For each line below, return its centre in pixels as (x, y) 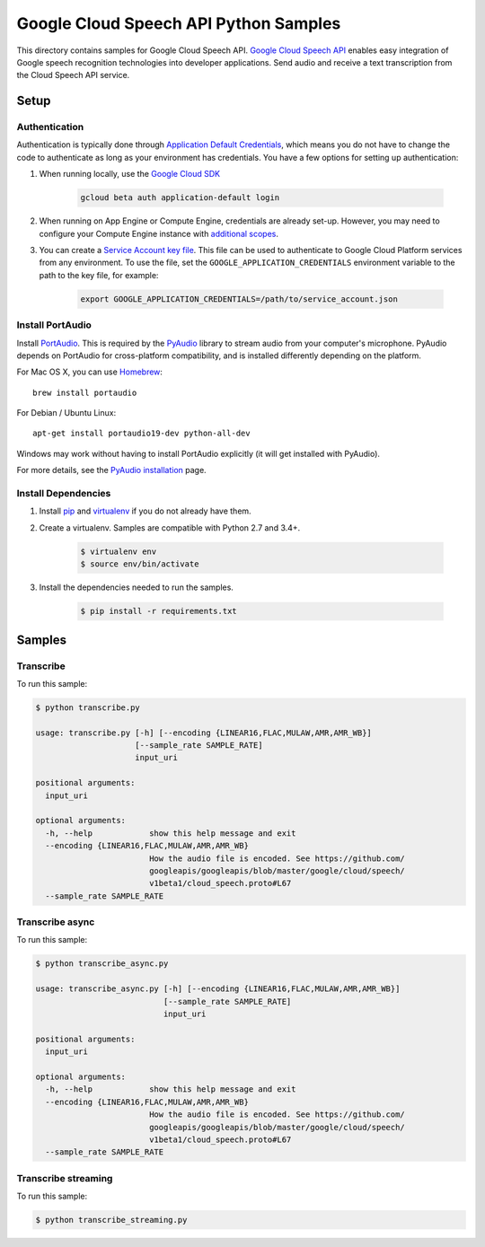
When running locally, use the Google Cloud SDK (129, 174)
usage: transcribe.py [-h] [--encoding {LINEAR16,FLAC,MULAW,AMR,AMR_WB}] (204, 733)
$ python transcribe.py (88, 707)
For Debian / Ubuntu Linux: (66, 413)
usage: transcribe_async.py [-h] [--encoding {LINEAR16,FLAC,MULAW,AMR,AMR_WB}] (218, 989)
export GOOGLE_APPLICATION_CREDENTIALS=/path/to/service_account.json (239, 299)
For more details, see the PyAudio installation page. (111, 470)
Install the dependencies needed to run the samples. (136, 587)
